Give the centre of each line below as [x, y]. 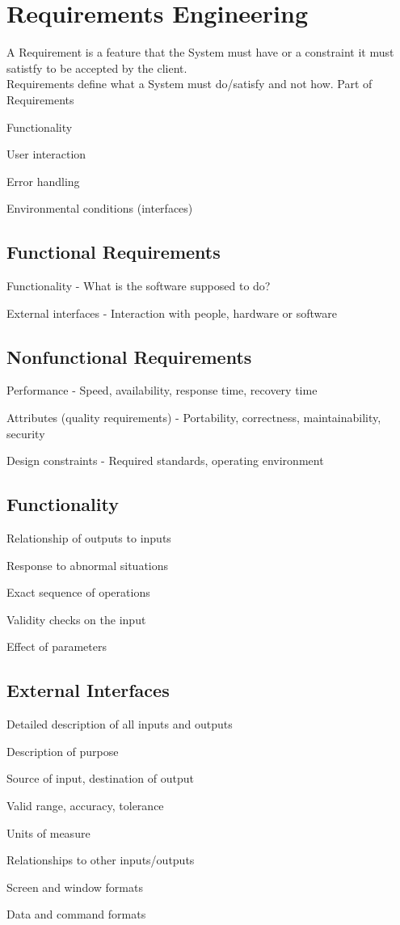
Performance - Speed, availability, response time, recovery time [162, 390]
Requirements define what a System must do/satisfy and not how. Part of [189, 84]
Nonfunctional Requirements [129, 356]
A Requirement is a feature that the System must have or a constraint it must [200, 52]
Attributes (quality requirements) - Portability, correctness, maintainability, [194, 418]
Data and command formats [76, 914]
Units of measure [48, 832]
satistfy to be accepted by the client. [97, 68]
